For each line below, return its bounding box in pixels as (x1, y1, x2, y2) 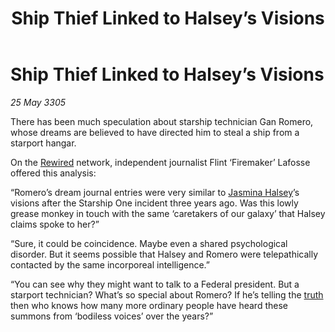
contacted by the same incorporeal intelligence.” (10, 258, 211, 271)
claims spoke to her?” (10, 218, 100, 230)
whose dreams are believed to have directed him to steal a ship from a (10, 126, 300, 138)
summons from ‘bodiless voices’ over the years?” (10, 310, 214, 322)
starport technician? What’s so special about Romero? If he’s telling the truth (10, 288, 324, 301)
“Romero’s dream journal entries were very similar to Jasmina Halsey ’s (10, 186, 300, 198)
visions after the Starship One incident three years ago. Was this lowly (10, 197, 299, 209)
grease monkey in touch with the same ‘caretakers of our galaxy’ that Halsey (10, 207, 326, 219)
